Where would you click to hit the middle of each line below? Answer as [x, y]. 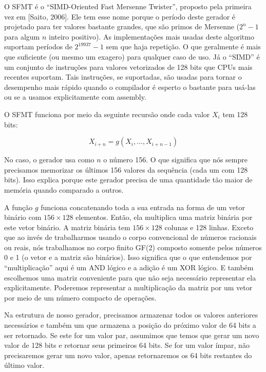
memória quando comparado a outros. [64, 189]
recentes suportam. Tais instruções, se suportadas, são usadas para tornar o [123, 77]
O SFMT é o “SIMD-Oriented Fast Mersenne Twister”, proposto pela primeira [128, 6]
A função [18, 207]
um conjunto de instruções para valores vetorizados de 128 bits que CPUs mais [128, 67]
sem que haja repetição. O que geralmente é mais [183, 46]
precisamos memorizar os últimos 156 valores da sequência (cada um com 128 [126, 169]
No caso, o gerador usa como [49, 160]
